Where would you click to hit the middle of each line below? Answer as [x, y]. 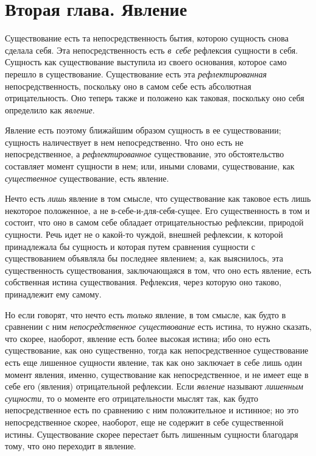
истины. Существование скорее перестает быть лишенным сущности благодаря [152, 434]
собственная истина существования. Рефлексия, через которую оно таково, [143, 282]
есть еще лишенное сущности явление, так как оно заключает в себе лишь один [154, 362]
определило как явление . [50, 109]
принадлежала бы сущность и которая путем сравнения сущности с [130, 246]
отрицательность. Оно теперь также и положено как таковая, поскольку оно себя [155, 98]
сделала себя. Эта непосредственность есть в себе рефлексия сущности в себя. [152, 50]
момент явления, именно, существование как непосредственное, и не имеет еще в [157, 374]
